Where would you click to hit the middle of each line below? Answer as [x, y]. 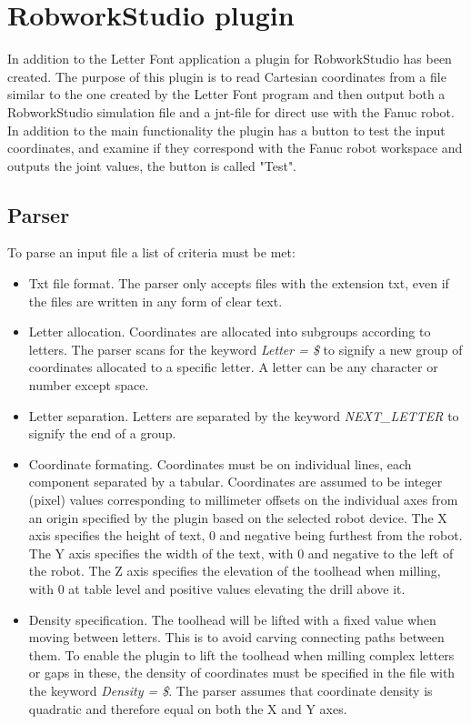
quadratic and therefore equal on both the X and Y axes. [188, 708]
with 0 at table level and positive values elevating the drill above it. [217, 588]
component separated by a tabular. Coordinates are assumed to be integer [235, 482]
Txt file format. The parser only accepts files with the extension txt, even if [239, 283]
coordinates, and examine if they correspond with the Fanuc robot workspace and [235, 148]
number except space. [89, 385]
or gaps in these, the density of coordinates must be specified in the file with [242, 673]
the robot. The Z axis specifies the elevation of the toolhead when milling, [235, 571]
